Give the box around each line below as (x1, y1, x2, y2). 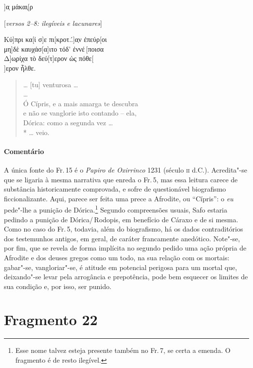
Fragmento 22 (4, 310, 98, 329)
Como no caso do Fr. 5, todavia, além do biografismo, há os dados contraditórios (4, 224, 243, 234)
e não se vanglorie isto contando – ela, (23, 108, 137, 118)
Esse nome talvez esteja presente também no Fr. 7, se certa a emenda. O (15, 345, 231, 355)
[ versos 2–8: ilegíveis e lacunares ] (4, 18, 102, 28)
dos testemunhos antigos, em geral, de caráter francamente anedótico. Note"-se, (4, 233, 240, 243)
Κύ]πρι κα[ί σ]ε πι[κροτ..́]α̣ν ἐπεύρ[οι (4, 34, 107, 44)
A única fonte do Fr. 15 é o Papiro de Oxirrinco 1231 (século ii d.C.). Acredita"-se (4, 164, 247, 174)
